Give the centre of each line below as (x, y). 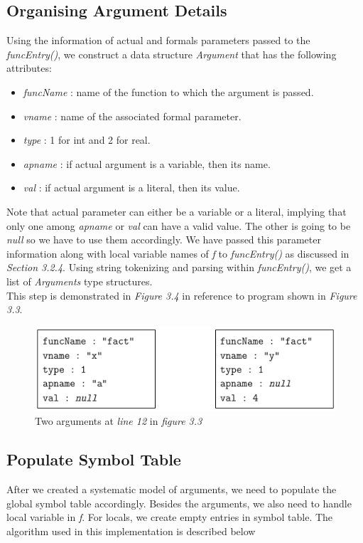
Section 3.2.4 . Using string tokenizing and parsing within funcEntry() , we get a (179, 267)
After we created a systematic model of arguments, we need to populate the (172, 489)
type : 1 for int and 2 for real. (87, 140)
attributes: (29, 68)
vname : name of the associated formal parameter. (132, 116)
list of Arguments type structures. (80, 281)
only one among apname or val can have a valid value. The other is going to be (179, 225)
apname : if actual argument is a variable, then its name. (147, 163)
